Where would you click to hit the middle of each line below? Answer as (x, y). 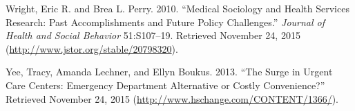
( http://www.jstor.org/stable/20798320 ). (92, 48)
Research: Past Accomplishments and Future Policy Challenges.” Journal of (165, 22)
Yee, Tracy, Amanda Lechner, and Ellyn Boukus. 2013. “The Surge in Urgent (169, 72)
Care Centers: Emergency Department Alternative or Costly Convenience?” (165, 85)
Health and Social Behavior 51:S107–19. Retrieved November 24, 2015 (153, 35)
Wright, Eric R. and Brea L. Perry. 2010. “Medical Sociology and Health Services (177, 8)
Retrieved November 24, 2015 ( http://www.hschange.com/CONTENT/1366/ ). (172, 98)
